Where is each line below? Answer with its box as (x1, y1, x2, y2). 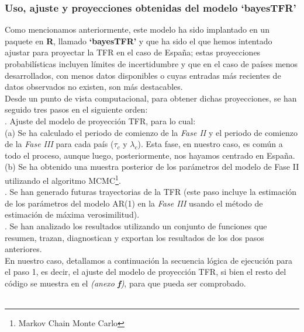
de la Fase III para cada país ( (5, 138, 114, 150)
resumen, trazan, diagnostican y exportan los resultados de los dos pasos (5, 231, 264, 243)
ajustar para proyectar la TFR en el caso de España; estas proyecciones (5, 46, 261, 58)
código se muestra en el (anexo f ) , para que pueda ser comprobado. (5, 277, 246, 289)
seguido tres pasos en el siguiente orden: (5, 103, 148, 116)
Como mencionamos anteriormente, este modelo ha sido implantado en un (5, 23, 270, 36)
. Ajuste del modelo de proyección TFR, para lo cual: (5, 114, 196, 127)
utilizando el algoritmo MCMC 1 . (5, 172, 121, 186)
